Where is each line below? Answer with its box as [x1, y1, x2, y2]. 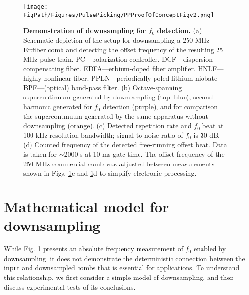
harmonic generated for [23, 101, 93, 112]
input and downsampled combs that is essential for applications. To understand [4, 262, 240, 273]
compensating [23, 63, 64, 73]
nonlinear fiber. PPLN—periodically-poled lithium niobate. [44, 73, 219, 83]
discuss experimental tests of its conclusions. [4, 281, 136, 292]
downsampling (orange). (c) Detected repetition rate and [23, 120, 192, 131]
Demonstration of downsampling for [23, 25, 146, 35]
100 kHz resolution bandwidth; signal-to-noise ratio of [23, 130, 183, 140]
